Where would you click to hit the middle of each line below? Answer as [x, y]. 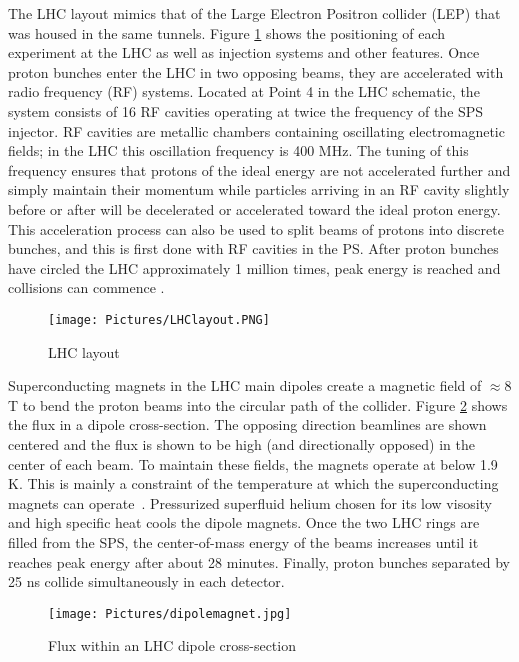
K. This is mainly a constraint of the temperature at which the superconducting [253, 483]
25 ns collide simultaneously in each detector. [146, 581]
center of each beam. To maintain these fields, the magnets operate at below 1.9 [253, 463]
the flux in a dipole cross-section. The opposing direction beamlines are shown [247, 424]
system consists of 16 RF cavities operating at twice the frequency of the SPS [246, 110]
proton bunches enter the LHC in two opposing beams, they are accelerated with [256, 71]
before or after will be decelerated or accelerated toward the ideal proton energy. [254, 208]
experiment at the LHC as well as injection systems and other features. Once [244, 52]
